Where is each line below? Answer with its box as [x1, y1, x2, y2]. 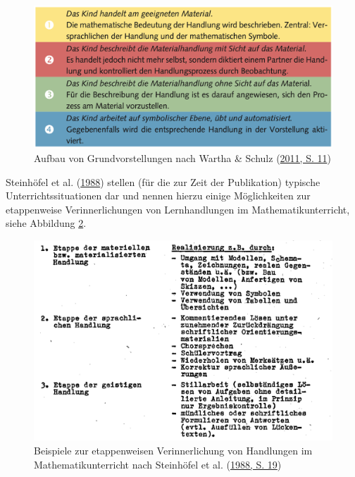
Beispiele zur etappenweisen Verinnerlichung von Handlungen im [34, 442, 313, 457]
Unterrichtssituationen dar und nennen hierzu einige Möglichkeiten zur [6, 188, 311, 203]
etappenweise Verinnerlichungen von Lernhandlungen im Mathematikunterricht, [6, 202, 350, 216]
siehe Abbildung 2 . [6, 216, 87, 230]
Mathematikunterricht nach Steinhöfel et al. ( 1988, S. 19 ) [34, 457, 282, 471]
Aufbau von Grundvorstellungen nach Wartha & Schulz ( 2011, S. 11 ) [34, 151, 331, 166]
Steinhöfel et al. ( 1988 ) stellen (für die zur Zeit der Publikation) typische [6, 174, 320, 189]
